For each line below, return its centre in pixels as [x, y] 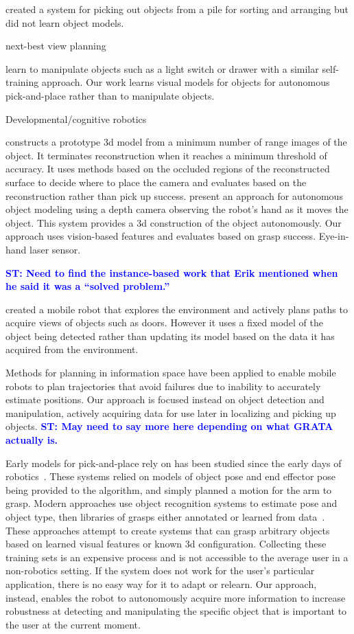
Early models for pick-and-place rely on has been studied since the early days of [174, 463]
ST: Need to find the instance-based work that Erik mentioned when [172, 272]
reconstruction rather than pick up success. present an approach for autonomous [174, 195]
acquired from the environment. [72, 349]
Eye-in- [334, 236]
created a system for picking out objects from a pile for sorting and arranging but [177, 9]
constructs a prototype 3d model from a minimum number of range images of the [176, 142]
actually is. [32, 440]
